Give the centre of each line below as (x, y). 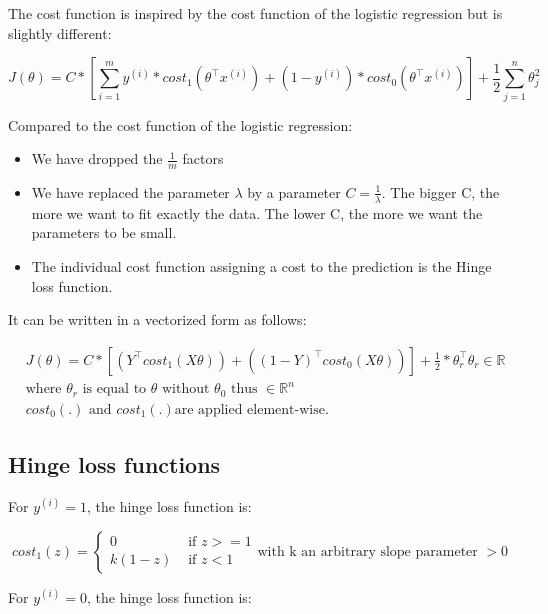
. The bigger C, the (440, 191)
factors (203, 158)
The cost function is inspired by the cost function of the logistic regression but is (255, 13)
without (185, 389)
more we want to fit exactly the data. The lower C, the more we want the (257, 212)
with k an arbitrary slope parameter (367, 551)
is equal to (114, 389)
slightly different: (60, 32)
